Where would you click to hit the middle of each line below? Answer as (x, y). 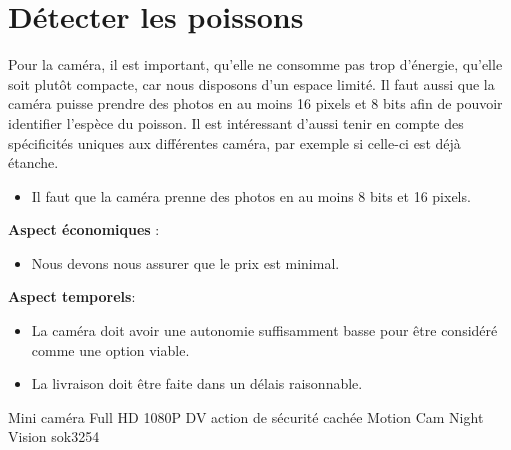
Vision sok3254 (54, 436)
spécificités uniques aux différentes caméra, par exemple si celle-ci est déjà (234, 142)
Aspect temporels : (72, 296)
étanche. (33, 162)
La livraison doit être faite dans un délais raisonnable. (197, 383)
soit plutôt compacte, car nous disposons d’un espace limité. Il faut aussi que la (251, 83)
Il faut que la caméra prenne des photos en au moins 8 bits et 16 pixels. (251, 195)
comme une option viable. (110, 349)
